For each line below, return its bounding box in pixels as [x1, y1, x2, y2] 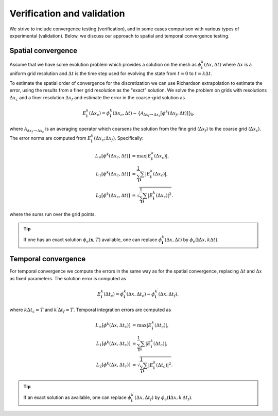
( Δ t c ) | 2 [156, 361, 171, 369]
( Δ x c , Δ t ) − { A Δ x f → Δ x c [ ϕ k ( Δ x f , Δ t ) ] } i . [112, 109, 195, 118]
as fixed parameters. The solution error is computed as [9, 275, 126, 281]
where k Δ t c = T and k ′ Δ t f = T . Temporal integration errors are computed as [9, 306, 171, 314]
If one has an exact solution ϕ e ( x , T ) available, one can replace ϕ [23, 237, 162, 244]
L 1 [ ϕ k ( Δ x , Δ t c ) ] [96, 339, 131, 348]
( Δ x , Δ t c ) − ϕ [126, 291, 155, 298]
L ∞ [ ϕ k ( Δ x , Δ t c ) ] [95, 321, 131, 329]
